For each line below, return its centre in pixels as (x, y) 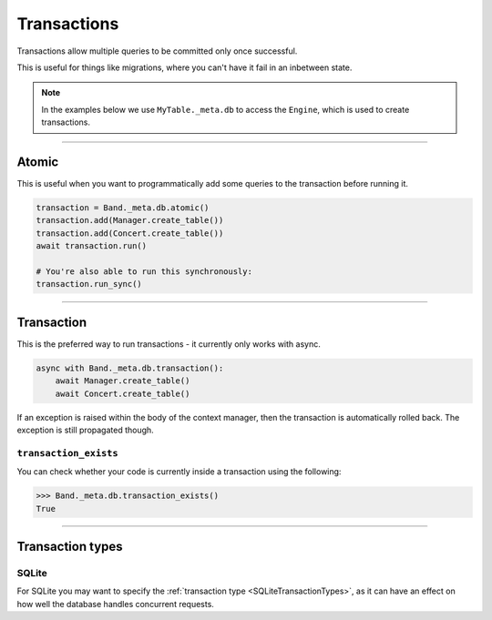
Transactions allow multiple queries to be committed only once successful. (157, 51)
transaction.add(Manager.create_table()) (130, 220)
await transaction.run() (92, 246)
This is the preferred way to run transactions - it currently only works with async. (169, 344)
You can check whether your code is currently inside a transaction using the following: (179, 472)
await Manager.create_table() (123, 381)
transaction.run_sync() (89, 284)
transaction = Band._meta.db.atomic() (123, 208)
